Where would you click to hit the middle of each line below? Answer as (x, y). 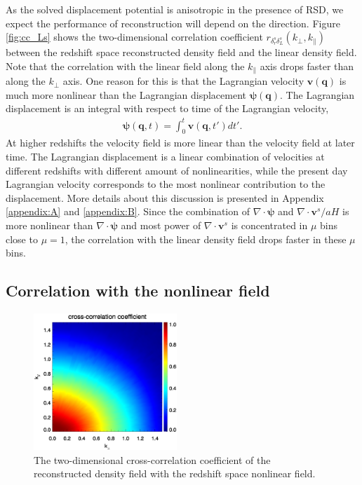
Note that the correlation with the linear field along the (125, 66)
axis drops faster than (307, 66)
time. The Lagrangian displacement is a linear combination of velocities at (165, 156)
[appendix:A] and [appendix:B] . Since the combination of (128, 211)
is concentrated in (269, 225)
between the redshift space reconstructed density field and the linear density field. (181, 52)
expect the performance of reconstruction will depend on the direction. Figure (173, 23)
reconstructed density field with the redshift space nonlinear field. (175, 473)
